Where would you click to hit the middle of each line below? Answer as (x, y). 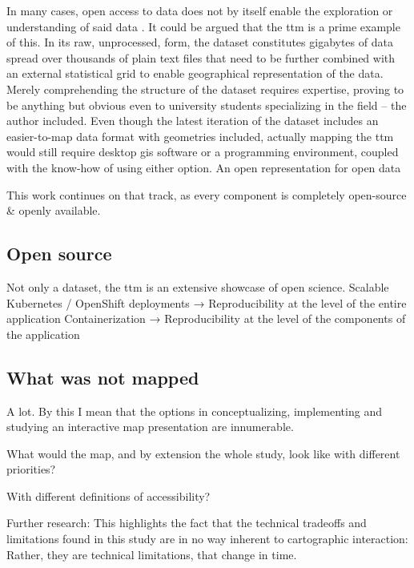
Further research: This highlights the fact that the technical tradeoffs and (187, 523)
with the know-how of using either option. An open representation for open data (204, 167)
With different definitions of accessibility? (109, 495)
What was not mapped (103, 377)
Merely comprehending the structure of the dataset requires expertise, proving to (205, 89)
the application (43, 334)
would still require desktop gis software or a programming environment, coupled (203, 152)
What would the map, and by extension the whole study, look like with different (203, 453)
